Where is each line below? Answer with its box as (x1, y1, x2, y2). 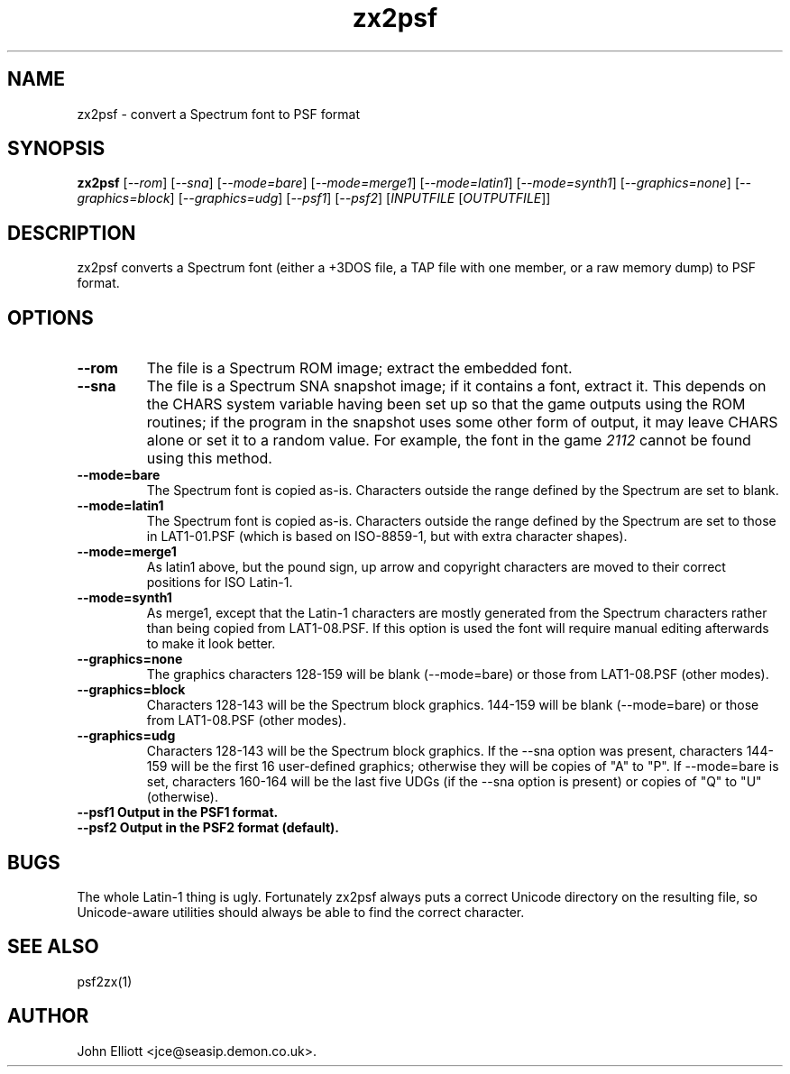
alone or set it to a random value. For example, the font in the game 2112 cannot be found (146, 431, 751, 450)
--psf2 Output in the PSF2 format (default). (77, 820, 340, 836)
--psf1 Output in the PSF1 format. (77, 804, 279, 821)
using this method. (146, 449, 272, 468)
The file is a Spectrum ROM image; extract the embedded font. (146, 359, 573, 378)
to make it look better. (146, 636, 276, 652)
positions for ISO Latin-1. (146, 574, 293, 591)
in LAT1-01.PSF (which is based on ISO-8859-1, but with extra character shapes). (146, 528, 628, 545)
